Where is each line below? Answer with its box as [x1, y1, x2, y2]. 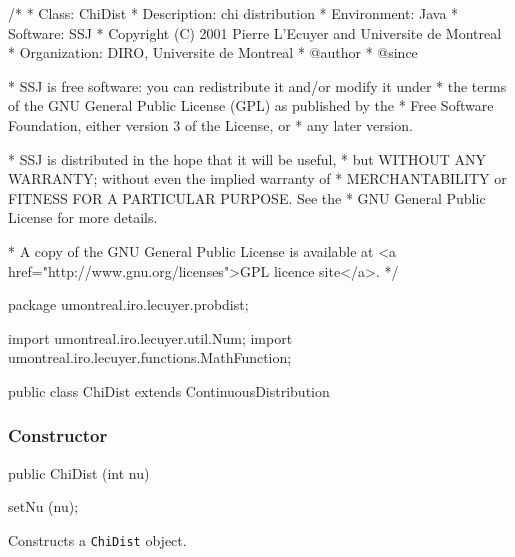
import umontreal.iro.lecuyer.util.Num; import [8, 327, 293, 348]
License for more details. [8, 207, 158, 228]
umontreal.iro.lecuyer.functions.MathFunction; [8, 347, 292, 368]
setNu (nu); [8, 496, 79, 517]
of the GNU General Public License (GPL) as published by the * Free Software [8, 95, 494, 116]
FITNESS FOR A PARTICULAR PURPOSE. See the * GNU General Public [8, 187, 486, 208]
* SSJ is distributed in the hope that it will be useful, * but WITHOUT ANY [8, 148, 487, 169]
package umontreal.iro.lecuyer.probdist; [8, 294, 249, 315]
